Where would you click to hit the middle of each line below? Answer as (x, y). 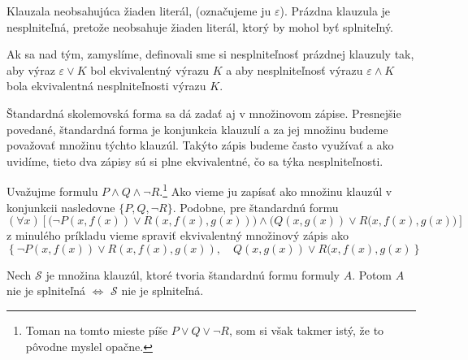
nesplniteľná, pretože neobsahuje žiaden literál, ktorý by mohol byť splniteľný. (200, 26)
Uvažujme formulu (52, 191)
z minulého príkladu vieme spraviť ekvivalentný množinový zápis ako (178, 235)
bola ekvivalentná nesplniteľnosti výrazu (106, 86)
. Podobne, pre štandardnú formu (256, 207)
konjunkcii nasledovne (61, 207)
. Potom (372, 274)
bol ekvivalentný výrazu (150, 69)
